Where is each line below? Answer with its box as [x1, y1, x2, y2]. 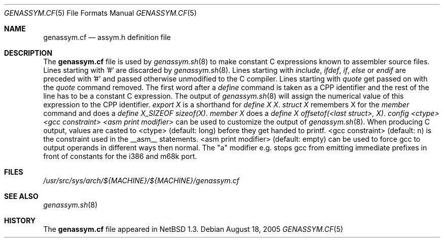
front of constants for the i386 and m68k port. [43, 152, 197, 160]
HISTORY [4, 216, 36, 225]
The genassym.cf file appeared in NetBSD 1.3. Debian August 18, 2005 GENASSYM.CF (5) [43, 225, 343, 233]
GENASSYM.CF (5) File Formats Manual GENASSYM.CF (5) [4, 9, 197, 17]
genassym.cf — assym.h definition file [43, 33, 171, 42]
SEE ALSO [4, 192, 39, 200]
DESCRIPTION [4, 49, 53, 57]
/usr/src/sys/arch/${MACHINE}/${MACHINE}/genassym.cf [43, 176, 240, 185]
